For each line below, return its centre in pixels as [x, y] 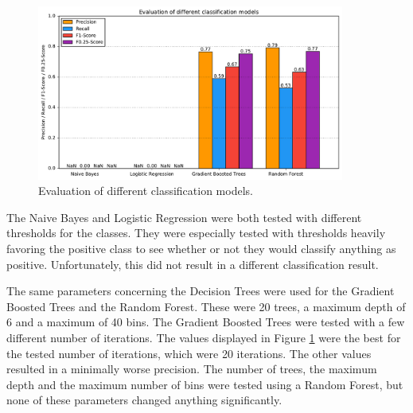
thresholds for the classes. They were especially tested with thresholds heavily [196, 233]
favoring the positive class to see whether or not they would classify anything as [201, 248]
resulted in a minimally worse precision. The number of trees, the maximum [192, 369]
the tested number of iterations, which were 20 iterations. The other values [189, 353]
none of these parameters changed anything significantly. [144, 400]
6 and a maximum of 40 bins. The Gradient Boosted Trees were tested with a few [206, 322]
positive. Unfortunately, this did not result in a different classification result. [193, 264]
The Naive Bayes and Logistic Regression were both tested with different [184, 217]
